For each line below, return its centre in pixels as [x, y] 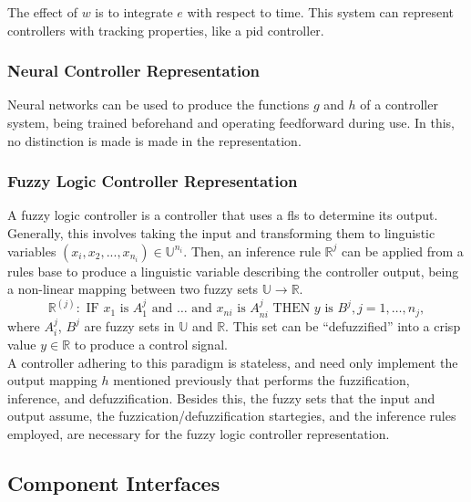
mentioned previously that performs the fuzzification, [261, 380]
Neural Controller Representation [134, 71]
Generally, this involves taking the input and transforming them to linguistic [221, 233]
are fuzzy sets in [129, 325]
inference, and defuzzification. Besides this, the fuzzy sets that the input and [221, 397]
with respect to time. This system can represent [320, 12]
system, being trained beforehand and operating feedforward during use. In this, [231, 122]
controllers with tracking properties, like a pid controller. [166, 30]
